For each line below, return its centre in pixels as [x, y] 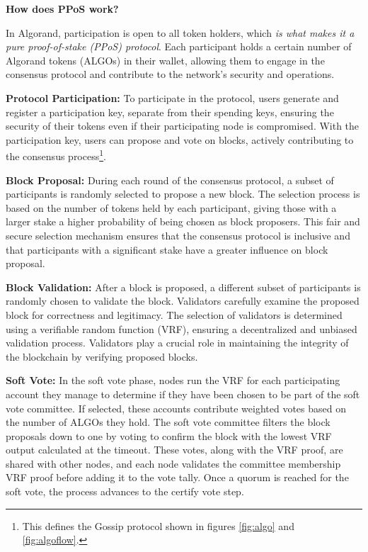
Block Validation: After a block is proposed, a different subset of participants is [183, 287]
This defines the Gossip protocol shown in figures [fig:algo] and [158, 525]
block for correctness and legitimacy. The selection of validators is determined [174, 314]
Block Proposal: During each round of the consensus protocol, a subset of [170, 180]
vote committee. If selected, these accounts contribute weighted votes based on [176, 408]
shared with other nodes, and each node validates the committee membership [173, 463]
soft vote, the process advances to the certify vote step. [125, 491]
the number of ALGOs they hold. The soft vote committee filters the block [168, 422]
